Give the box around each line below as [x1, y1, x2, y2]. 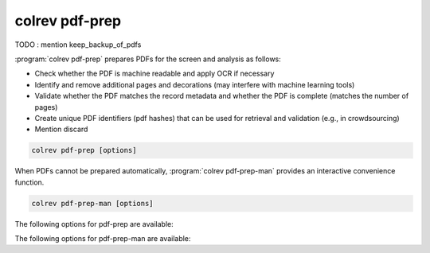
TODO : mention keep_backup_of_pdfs [14, 40, 142, 49]
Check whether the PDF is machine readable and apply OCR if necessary [34, 68, 275, 79]
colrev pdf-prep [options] [31, 146, 137, 155]
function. [14, 177, 45, 187]
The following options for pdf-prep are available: [14, 219, 174, 228]
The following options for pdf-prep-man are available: [14, 234, 191, 243]
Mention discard [34, 124, 88, 134]
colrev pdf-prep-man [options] [31, 199, 154, 208]
